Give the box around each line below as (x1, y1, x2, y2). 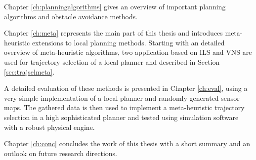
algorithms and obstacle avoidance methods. (4, 11, 138, 21)
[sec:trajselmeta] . (4, 66, 55, 77)
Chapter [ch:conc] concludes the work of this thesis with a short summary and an (4, 138, 251, 149)
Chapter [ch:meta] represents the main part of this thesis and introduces (4, 28, 223, 38)
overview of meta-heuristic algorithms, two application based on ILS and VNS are (4, 47, 252, 57)
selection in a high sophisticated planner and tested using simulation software (4, 112, 239, 122)
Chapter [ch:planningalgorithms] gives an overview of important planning (4, 1, 226, 11)
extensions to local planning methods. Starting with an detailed (32, 37, 225, 47)
